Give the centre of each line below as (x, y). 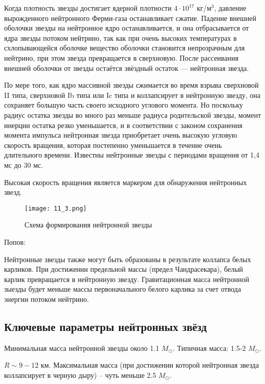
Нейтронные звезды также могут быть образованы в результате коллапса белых (128, 259)
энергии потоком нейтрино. (47, 299)
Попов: (15, 241)
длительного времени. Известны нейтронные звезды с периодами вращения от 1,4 (132, 155)
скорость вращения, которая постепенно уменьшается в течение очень (113, 145)
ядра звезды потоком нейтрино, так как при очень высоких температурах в (121, 37)
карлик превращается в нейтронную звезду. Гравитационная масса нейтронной (127, 279)
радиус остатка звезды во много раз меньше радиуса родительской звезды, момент (133, 114)
